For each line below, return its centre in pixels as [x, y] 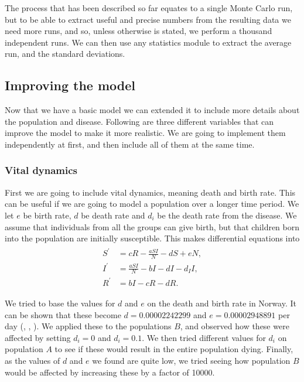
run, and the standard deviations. [65, 54]
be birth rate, [47, 215]
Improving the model [70, 85]
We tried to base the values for [60, 303]
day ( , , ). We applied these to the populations [88, 326]
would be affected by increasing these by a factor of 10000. [110, 372]
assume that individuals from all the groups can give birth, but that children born [152, 226]
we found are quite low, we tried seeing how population [191, 360]
